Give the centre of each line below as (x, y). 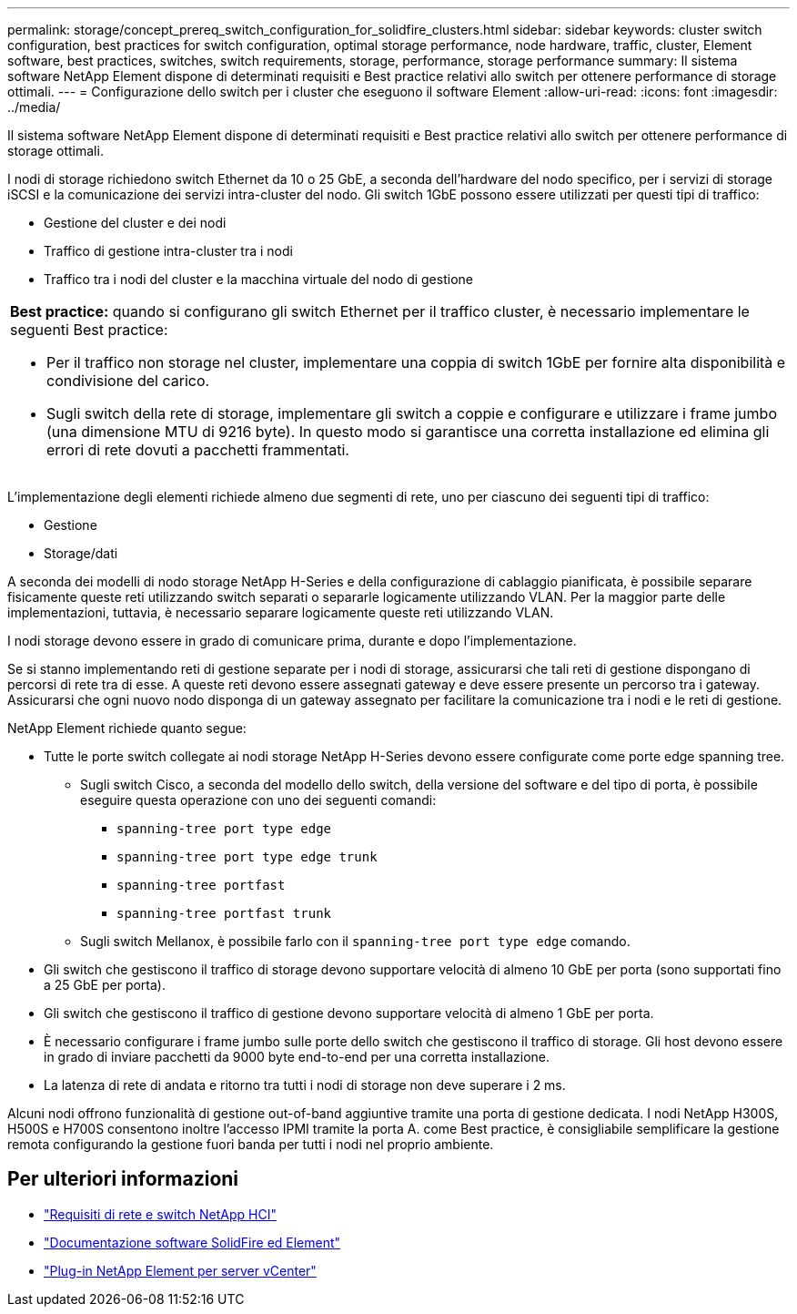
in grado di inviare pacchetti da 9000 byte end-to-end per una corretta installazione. (297, 1057)
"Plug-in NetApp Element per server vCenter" (180, 1270)
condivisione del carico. (128, 381)
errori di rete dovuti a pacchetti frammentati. (198, 450)
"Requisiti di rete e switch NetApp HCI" (160, 1214)
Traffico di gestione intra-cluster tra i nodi (168, 251)
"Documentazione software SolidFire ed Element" (192, 1242)
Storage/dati (81, 553)
